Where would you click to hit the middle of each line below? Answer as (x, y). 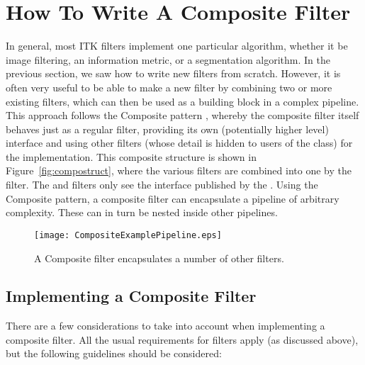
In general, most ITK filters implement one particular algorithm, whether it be (177, 46)
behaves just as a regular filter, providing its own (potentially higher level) (167, 129)
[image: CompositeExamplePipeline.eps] (128, 235)
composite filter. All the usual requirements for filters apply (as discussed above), (182, 339)
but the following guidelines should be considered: (114, 353)
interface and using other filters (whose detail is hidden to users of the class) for (179, 143)
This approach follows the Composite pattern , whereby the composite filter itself (182, 115)
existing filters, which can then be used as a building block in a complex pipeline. (182, 101)
